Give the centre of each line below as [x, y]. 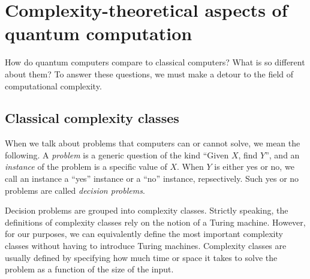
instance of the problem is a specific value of [86, 166]
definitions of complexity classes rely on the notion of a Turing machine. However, [155, 222]
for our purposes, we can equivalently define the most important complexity [144, 234]
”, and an [282, 154]
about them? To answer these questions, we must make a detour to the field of [149, 73]
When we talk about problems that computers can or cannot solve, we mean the [153, 143]
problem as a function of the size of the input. [89, 269]
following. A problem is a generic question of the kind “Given [117, 154]
